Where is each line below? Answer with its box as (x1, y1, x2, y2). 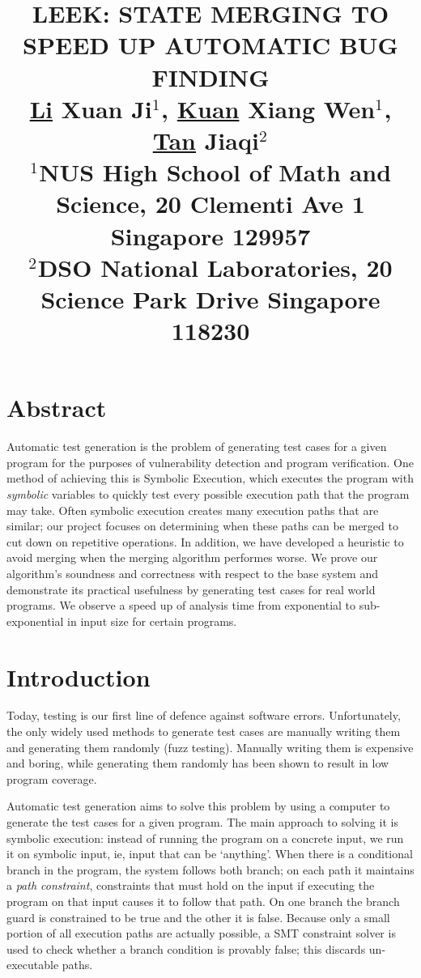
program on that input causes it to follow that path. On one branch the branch (6, 892, 400, 909)
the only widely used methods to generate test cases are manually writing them (6, 723, 401, 740)
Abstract (6, 391, 107, 424)
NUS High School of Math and (39, 155, 392, 189)
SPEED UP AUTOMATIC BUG (23, 28, 398, 62)
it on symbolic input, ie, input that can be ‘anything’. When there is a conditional (6, 845, 413, 862)
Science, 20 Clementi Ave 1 (56, 187, 365, 220)
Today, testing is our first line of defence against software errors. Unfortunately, (6, 707, 401, 724)
